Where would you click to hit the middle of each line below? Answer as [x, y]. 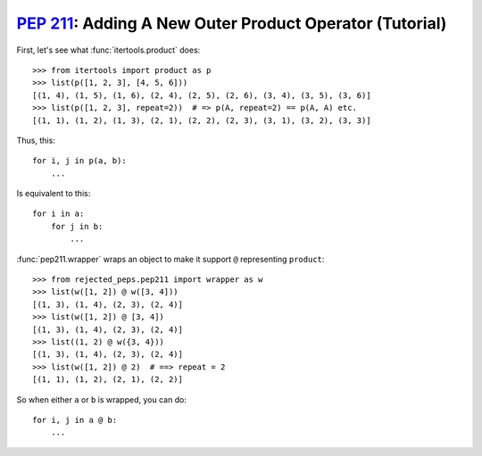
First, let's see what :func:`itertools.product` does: [108, 50]
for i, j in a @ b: [75, 420]
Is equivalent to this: [54, 194]
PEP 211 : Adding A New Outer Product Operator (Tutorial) [232, 23]
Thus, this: [36, 140]
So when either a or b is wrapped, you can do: [102, 399]
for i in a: [58, 214]
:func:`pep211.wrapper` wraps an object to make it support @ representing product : [170, 259]
